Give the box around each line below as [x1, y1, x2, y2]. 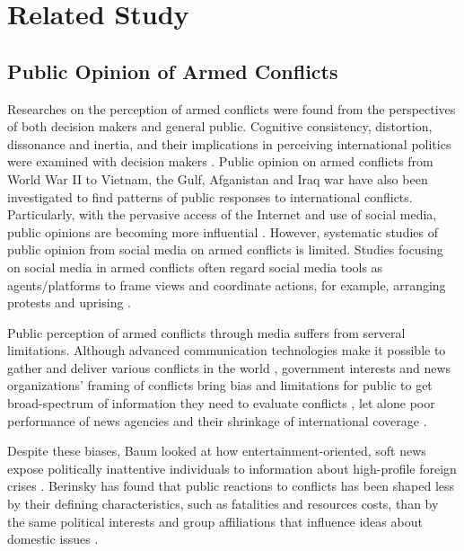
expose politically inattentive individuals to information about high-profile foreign [7, 458, 457, 477]
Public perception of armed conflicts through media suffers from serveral [7, 323, 406, 342]
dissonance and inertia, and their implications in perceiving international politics [7, 134, 451, 153]
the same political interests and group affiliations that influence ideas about [7, 511, 423, 530]
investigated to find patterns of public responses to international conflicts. [7, 187, 413, 206]
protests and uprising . [7, 293, 132, 312]
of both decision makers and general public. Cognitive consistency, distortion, [7, 117, 433, 136]
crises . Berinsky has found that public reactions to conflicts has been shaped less [7, 476, 455, 495]
